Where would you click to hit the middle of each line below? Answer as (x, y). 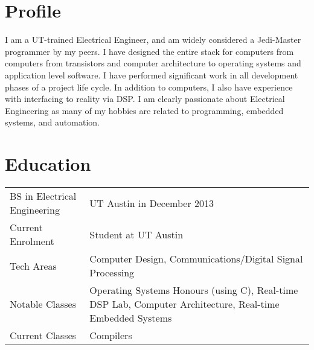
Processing (112, 272)
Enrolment (32, 241)
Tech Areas (33, 266)
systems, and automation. (52, 122)
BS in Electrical (43, 196)
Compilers (111, 335)
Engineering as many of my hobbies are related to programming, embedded (144, 110)
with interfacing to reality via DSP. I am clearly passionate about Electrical (145, 99)
